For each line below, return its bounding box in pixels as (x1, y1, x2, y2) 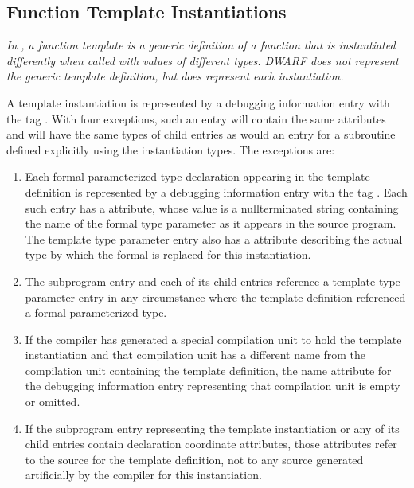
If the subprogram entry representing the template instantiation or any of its (25, 420, 400, 436)
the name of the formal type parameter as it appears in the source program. (25, 215, 396, 232)
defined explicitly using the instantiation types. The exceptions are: (6, 141, 335, 158)
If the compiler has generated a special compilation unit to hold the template (25, 330, 402, 347)
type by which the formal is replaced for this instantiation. (25, 246, 311, 263)
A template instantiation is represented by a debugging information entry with (6, 94, 390, 111)
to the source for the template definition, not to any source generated (25, 451, 364, 467)
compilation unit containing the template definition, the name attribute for (25, 361, 392, 378)
